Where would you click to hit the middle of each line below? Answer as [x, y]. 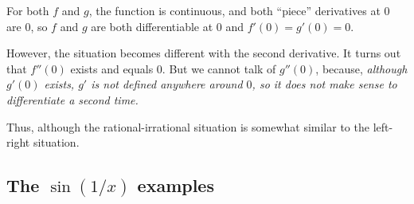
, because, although [361, 68]
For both [28, 10]
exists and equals [112, 68]
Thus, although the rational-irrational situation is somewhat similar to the [188, 126]
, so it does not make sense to [324, 84]
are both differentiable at [152, 26]
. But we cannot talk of [219, 68]
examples [176, 185]
